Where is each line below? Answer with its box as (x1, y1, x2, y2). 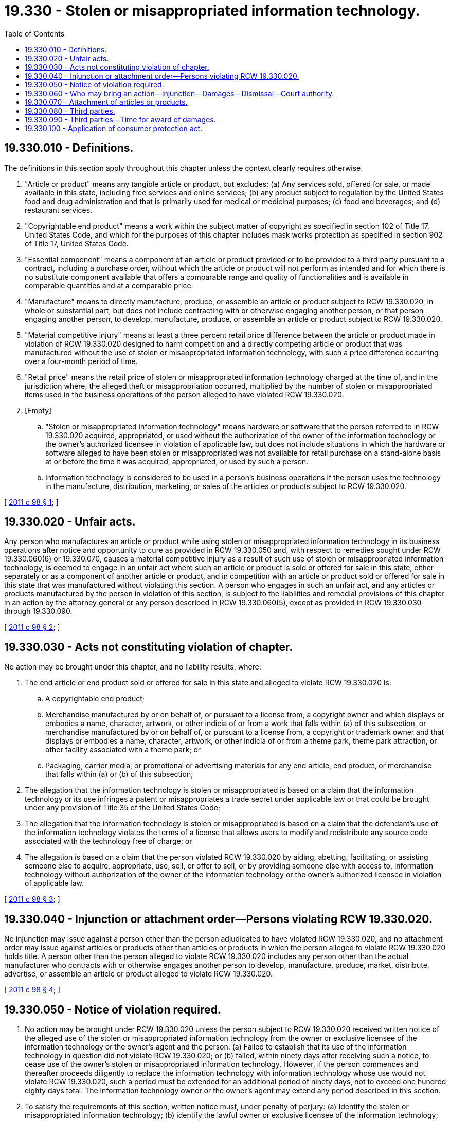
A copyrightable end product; (45, 694, 145, 703)
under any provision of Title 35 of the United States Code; (25, 803, 221, 812)
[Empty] (25, 406, 52, 415)
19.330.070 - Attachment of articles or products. (25, 97, 188, 106)
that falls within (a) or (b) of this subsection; (45, 770, 193, 779)
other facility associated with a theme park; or (45, 745, 201, 754)
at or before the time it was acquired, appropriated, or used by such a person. (45, 457, 309, 466)
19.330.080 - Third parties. (25, 106, 115, 115)
